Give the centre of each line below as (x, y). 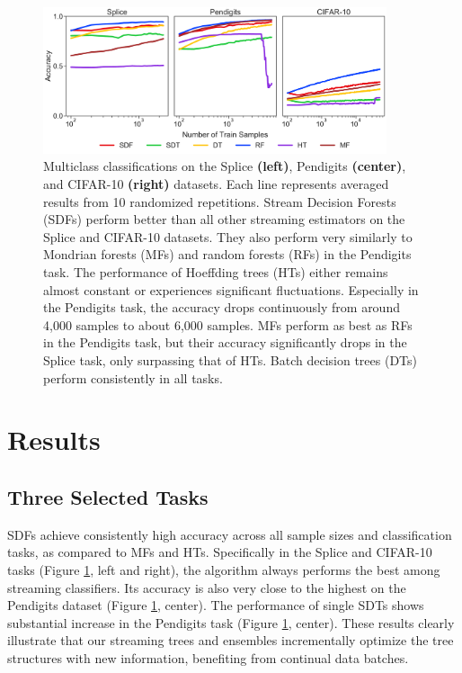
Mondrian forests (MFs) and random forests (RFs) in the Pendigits (227, 254)
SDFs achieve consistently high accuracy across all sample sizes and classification (230, 534)
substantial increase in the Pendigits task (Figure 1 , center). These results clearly (231, 622)
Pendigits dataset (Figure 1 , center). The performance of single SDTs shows (216, 605)
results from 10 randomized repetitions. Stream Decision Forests (220, 201)
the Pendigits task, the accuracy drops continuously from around (222, 307)
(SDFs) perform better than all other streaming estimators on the (224, 219)
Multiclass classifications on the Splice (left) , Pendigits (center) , (225, 166)
